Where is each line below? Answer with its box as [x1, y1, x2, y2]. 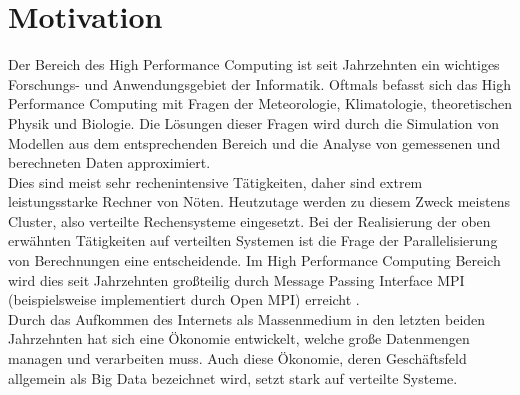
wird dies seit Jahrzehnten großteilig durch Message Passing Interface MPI [8, 269, 465, 290]
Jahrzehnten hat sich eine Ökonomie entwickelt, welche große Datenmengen [8, 328, 470, 349]
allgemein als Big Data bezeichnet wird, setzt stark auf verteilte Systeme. [8, 367, 458, 388]
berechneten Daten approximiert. [8, 152, 211, 173]
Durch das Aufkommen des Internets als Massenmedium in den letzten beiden [8, 308, 486, 329]
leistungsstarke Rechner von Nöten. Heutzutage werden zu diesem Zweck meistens [8, 191, 510, 212]
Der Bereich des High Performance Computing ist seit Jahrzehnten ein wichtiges [8, 54, 500, 75]
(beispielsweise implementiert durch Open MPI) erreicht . [8, 289, 360, 310]
